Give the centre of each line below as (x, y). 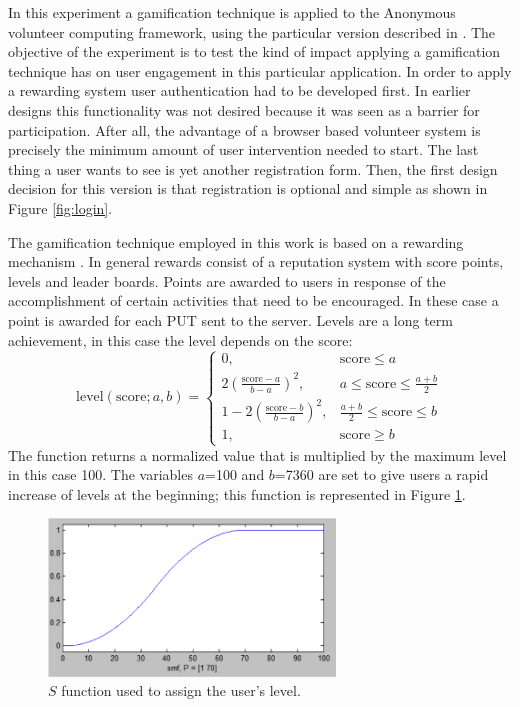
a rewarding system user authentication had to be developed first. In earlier (239, 90)
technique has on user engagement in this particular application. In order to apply (260, 70)
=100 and (235, 474)
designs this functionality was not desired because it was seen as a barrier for (244, 109)
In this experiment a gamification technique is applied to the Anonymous (232, 12)
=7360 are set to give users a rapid (381, 474)
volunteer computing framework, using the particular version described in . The (252, 31)
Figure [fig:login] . (60, 207)
